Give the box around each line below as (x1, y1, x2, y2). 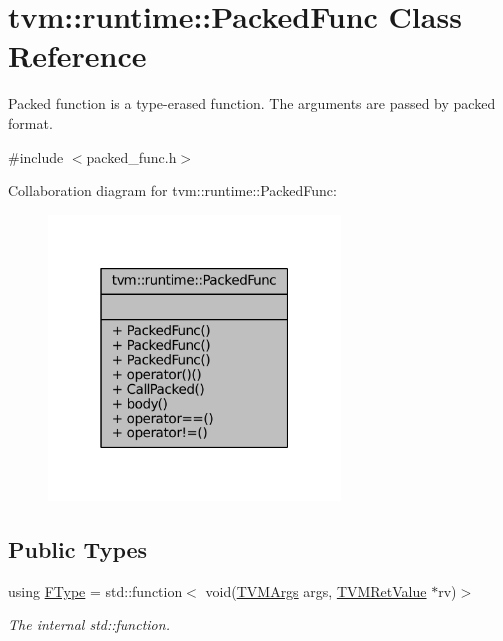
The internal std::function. (8, 614, 170, 635)
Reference (8, 35, 147, 76)
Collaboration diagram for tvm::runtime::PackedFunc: (8, 180, 337, 201)
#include (8, 146, 64, 167)
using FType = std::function (8, 580, 183, 601)
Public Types (8, 533, 148, 564)
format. (8, 112, 53, 133)
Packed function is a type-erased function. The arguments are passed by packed (8, 93, 496, 114)
